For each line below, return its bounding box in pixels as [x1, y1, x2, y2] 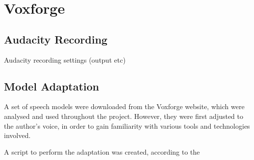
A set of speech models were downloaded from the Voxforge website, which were [4, 101, 245, 112]
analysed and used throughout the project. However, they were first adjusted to [4, 111, 244, 121]
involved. [4, 130, 31, 140]
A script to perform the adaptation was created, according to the [4, 146, 200, 157]
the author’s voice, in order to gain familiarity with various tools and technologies [4, 120, 250, 131]
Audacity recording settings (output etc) [4, 54, 126, 65]
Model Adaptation [4, 78, 99, 93]
